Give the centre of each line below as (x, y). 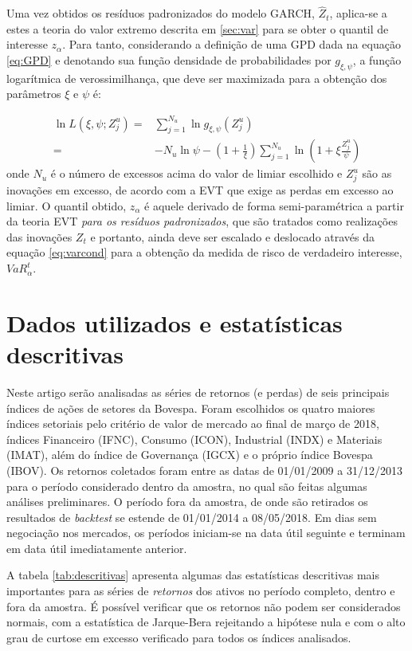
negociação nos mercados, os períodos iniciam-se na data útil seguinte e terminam (206, 533)
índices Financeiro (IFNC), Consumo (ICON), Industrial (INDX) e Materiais (194, 439)
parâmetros (34, 94)
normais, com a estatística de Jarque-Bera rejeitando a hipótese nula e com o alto (206, 622)
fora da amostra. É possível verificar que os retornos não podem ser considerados (204, 606)
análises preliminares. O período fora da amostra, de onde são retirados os (187, 502)
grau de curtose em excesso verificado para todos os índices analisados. (179, 637)
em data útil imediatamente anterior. (97, 548)
